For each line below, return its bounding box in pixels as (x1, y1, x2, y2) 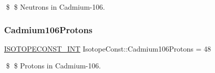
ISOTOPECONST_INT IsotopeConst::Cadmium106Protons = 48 (4, 43, 211, 54)
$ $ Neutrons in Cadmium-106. (6, 2, 105, 12)
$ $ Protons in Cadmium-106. (6, 60, 101, 71)
